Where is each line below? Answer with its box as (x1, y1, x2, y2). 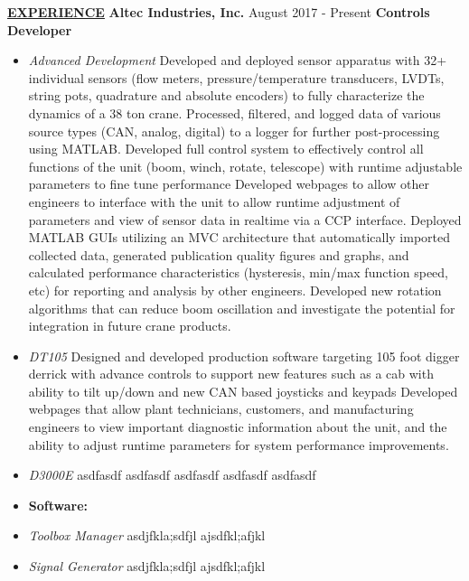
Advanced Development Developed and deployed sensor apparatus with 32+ (28, 51, 447, 70)
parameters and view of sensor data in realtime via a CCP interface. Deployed (28, 210, 462, 229)
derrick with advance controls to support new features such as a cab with (28, 364, 434, 383)
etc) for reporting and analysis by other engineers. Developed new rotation (28, 280, 442, 299)
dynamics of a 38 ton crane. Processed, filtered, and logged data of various (28, 103, 441, 122)
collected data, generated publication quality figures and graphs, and (28, 245, 409, 264)
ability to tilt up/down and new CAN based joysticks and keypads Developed (28, 381, 458, 400)
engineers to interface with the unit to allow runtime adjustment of (28, 192, 400, 211)
